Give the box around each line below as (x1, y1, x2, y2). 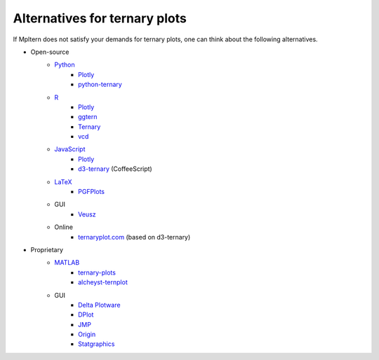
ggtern (78, 113, 98, 121)
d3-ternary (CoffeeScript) (78, 165, 152, 173)
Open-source (30, 48, 69, 56)
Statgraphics (78, 340, 115, 348)
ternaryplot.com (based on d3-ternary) (78, 233, 191, 241)
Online (54, 223, 74, 231)
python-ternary (78, 81, 122, 89)
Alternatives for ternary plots (13, 11, 187, 26)
